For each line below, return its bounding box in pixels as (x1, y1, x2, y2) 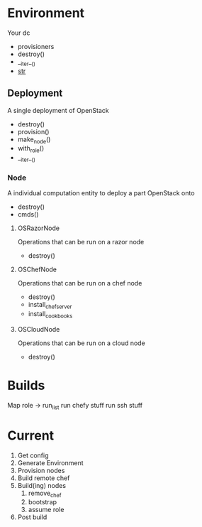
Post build (17, 513, 47, 521)
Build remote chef (17, 474, 70, 482)
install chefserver (28, 300, 72, 310)
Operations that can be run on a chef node (17, 279, 142, 288)
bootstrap (28, 498, 57, 506)
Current (7, 428, 55, 443)
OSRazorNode (17, 224, 60, 232)
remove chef (28, 489, 62, 499)
